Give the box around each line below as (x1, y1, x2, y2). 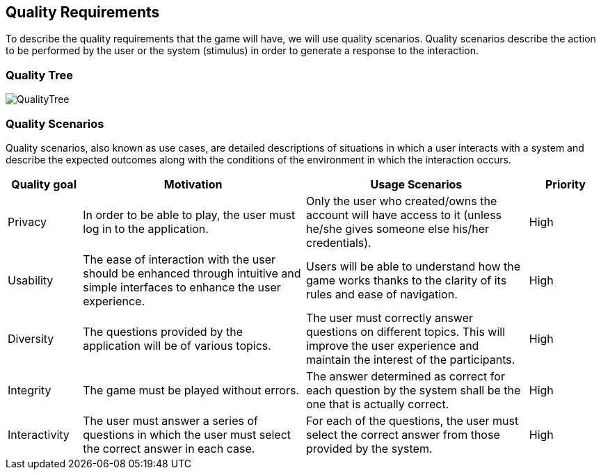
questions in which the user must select (83, 427, 291, 442)
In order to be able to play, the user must (83, 207, 296, 222)
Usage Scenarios (370, 177, 463, 191)
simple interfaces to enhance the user (83, 280, 281, 294)
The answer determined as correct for (306, 369, 505, 383)
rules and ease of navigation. (306, 287, 458, 301)
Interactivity (8, 427, 70, 442)
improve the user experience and (306, 338, 479, 353)
